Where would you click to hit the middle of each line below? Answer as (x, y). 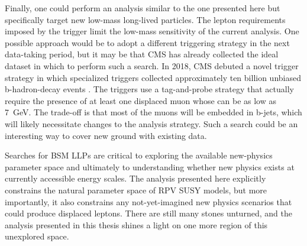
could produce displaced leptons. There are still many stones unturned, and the (148, 213)
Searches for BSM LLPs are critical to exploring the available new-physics (139, 155)
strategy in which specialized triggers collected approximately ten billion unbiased (153, 77)
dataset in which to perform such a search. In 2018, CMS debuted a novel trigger (152, 65)
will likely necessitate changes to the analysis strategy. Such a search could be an (151, 123)
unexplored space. (37, 236)
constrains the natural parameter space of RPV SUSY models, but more (136, 190)
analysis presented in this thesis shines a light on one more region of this (136, 224)
